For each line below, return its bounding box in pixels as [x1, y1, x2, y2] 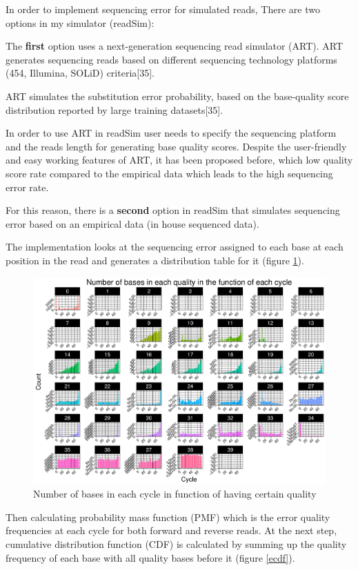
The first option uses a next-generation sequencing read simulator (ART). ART [6, 39, 344, 53]
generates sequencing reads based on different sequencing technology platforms [6, 52, 337, 66]
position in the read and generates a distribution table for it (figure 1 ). [6, 253, 304, 267]
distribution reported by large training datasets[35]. [6, 102, 223, 117]
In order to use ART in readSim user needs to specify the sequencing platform [6, 126, 337, 140]
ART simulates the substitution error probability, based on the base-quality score [6, 88, 349, 103]
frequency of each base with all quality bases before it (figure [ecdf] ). [6, 550, 295, 564]
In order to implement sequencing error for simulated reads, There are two [6, 2, 320, 16]
